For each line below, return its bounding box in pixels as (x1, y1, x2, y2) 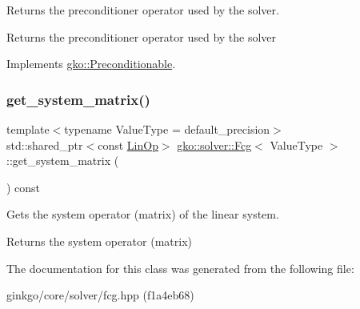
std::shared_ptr (6, 136, 83, 153)
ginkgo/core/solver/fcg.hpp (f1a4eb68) (6, 287, 194, 303)
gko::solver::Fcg (177, 136, 252, 153)
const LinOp (98, 136, 158, 153)
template (6, 121, 50, 137)
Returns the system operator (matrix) (6, 232, 192, 249)
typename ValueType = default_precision (64, 121, 270, 137)
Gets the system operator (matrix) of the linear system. (6, 206, 279, 223)
